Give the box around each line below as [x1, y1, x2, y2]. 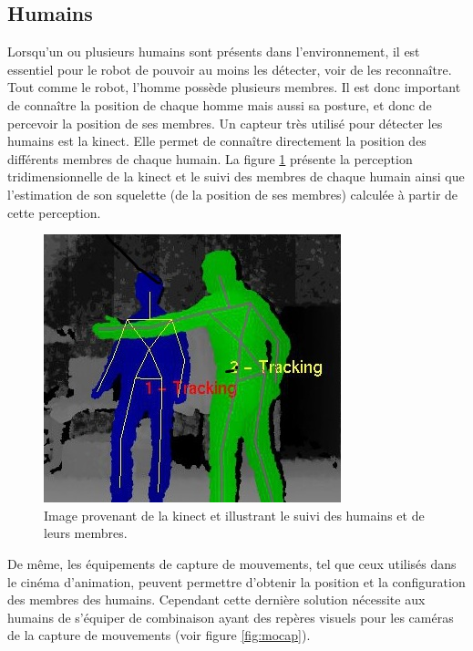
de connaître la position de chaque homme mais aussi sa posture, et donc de [7, 95, 432, 114]
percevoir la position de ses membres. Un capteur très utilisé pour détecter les [7, 113, 443, 132]
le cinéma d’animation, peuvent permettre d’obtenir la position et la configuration [7, 572, 466, 591]
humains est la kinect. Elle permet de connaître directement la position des [7, 131, 427, 150]
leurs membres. [44, 523, 128, 542]
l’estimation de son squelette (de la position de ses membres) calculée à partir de [7, 184, 458, 203]
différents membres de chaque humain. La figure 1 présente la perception [7, 149, 413, 168]
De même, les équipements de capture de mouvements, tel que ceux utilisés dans [7, 553, 457, 573]
